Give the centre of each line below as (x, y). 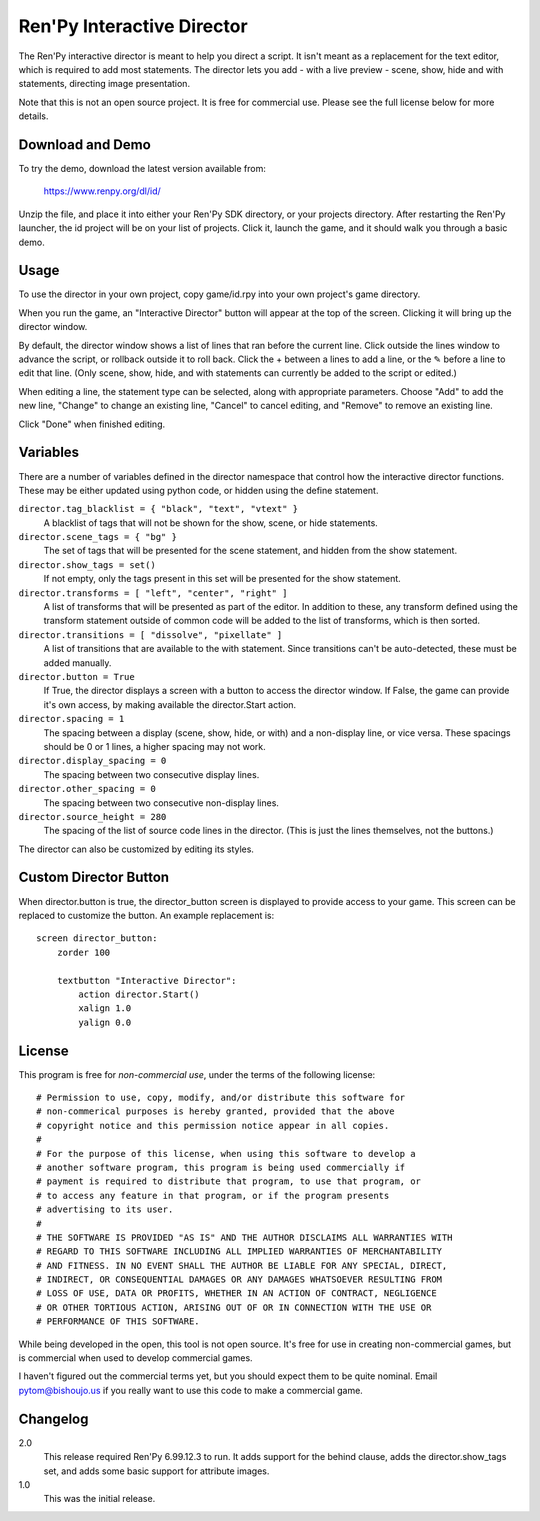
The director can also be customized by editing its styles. (136, 849)
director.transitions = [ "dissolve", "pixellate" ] (150, 634)
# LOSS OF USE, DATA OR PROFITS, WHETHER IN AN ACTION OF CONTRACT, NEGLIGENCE (236, 1293)
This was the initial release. (99, 1499)
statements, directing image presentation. (104, 84)
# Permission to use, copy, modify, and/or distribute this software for (221, 1097)
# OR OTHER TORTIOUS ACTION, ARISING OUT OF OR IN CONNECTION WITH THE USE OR (234, 1307)
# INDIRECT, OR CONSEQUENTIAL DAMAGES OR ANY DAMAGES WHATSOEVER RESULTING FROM (239, 1279)
